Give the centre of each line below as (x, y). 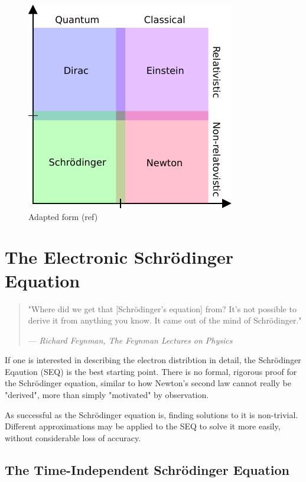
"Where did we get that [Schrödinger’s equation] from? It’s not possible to (162, 308)
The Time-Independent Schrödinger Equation (147, 469)
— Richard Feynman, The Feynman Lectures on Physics (130, 340)
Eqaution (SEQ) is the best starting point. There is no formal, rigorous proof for (151, 371)
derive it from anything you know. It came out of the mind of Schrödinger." (165, 320)
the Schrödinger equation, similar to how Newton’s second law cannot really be (148, 383)
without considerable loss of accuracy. (73, 437)
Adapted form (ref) (63, 216)
